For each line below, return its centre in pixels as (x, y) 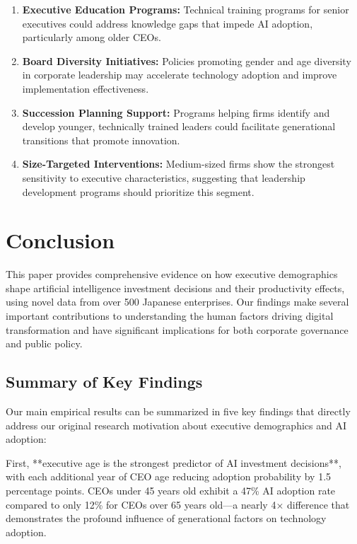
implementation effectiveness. (86, 88)
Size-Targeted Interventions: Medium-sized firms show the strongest (178, 164)
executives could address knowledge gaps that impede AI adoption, (168, 23)
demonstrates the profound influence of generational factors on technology (166, 518)
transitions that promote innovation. (101, 140)
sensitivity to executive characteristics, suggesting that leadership (164, 177)
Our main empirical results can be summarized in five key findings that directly (178, 411)
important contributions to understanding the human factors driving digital (170, 316)
